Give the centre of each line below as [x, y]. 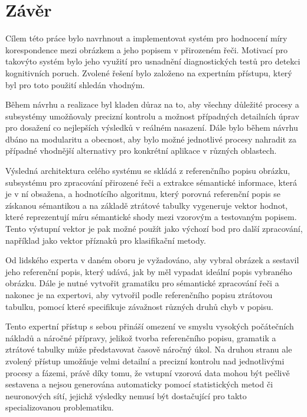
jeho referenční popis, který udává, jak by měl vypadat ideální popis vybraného [149, 271]
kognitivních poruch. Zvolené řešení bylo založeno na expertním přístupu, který [149, 72]
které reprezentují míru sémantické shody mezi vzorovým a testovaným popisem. [151, 217]
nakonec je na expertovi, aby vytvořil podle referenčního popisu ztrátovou [139, 295]
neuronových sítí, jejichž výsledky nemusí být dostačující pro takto [126, 395]
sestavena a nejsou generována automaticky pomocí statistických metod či [139, 384]
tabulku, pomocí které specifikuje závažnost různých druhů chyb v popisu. [139, 306]
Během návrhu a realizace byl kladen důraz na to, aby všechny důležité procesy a [152, 104]
